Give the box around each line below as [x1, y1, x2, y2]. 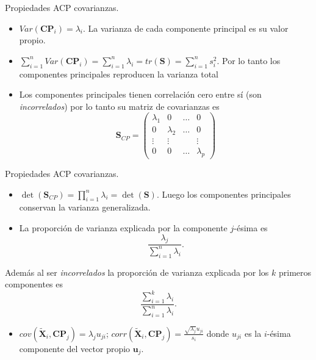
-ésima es [234, 221, 268, 234]
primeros [278, 265, 312, 278]
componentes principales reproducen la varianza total [19, 67, 219, 80]
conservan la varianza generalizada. [19, 201, 151, 214]
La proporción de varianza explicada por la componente [19, 221, 228, 234]
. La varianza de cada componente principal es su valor [83, 21, 289, 34]
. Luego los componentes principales [156, 187, 291, 200]
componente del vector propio [19, 342, 131, 355]
